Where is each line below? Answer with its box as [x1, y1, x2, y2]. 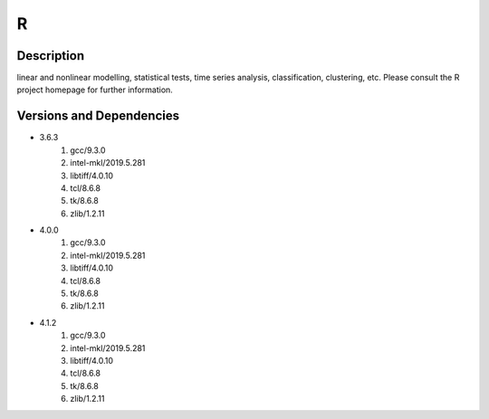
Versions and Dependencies [16, 109, 180, 124]
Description [16, 48, 85, 63]
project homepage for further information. [16, 84, 174, 95]
